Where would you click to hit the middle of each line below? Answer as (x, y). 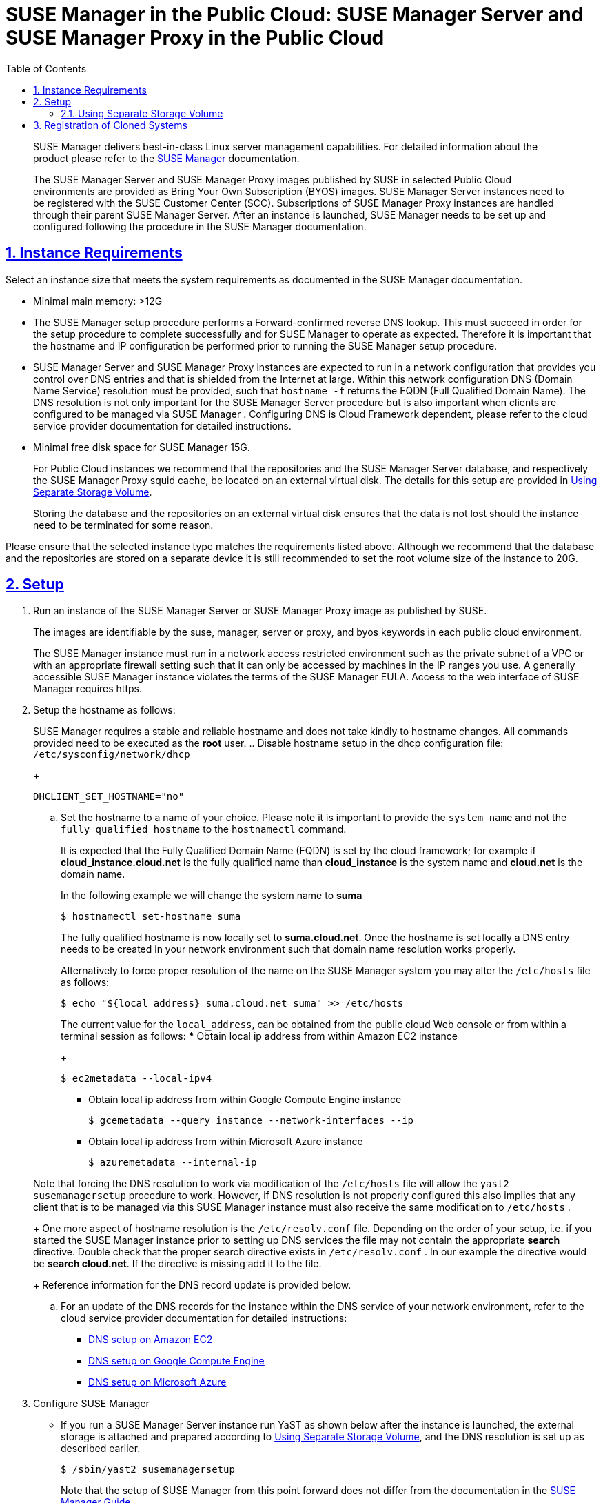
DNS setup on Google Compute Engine (176, 1361)
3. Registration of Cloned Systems (110, 125)
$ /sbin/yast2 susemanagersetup (148, 1470)
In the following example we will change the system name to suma (212, 896)
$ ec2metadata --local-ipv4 (136, 1079)
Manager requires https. (88, 689)
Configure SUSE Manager (91, 1404)
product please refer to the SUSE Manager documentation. (166, 158)
